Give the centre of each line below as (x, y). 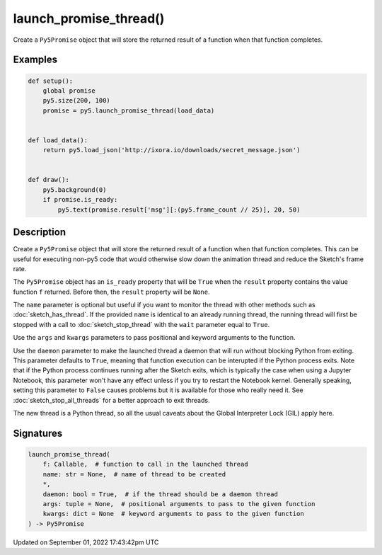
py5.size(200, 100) (77, 101)
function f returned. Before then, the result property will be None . (111, 292)
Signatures (38, 433)
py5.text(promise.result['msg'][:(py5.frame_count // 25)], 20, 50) (179, 210)
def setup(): (51, 81)
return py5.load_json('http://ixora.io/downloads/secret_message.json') (172, 150)
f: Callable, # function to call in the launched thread (145, 464)
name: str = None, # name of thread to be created (134, 474)
